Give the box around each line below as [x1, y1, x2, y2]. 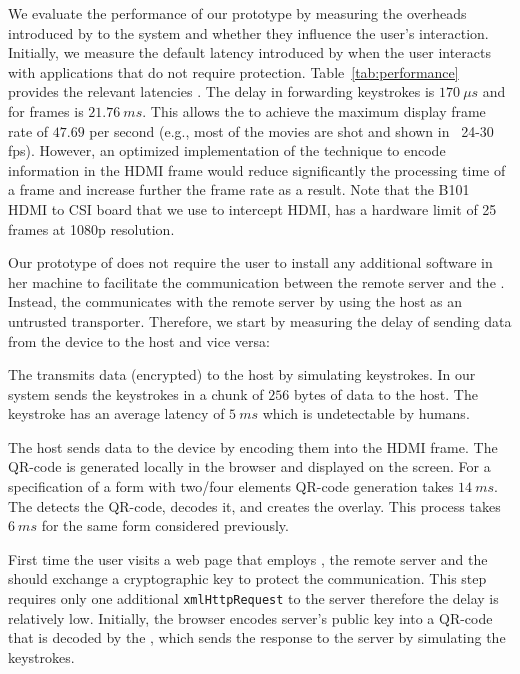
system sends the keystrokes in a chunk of [8, 383, 264, 404]
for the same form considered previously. [41, 515, 289, 536]
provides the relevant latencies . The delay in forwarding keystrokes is [8, 81, 435, 102]
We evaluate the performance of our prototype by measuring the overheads [8, 3, 467, 23]
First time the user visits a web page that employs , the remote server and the [8, 548, 488, 569]
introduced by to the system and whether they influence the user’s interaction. [8, 22, 489, 43]
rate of [8, 120, 49, 141]
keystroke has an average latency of [8, 403, 225, 424]
